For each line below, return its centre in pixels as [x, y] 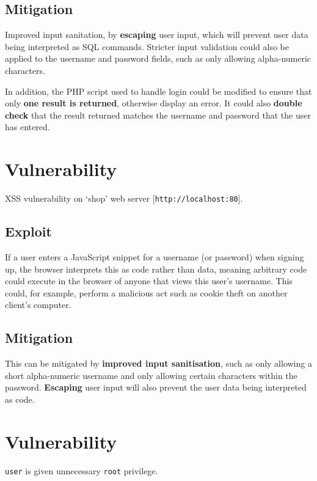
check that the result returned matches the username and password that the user [158, 115]
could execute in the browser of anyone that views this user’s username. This [149, 281]
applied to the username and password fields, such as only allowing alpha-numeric [158, 58]
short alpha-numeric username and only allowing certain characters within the [151, 375]
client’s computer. [38, 305]
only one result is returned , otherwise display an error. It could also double [154, 103]
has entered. [27, 127]
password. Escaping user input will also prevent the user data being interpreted [156, 387]
